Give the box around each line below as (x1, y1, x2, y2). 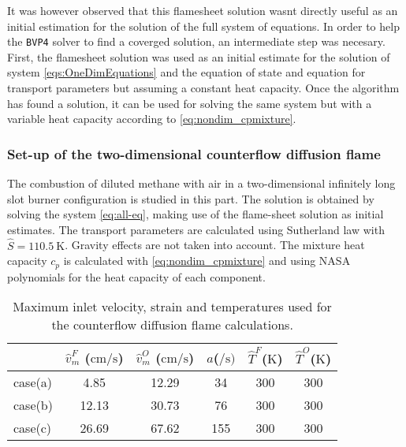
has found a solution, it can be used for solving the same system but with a (7, 95, 372, 111)
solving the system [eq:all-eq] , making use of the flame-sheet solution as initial (7, 206, 384, 222)
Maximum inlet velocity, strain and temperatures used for (13, 297, 332, 316)
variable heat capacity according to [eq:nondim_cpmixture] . (7, 110, 296, 127)
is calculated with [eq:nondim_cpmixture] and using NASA (63, 252, 351, 269)
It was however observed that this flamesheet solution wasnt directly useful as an (7, 2, 398, 18)
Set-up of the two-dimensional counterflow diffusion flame (7, 143, 381, 163)
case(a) (13, 372, 52, 391)
